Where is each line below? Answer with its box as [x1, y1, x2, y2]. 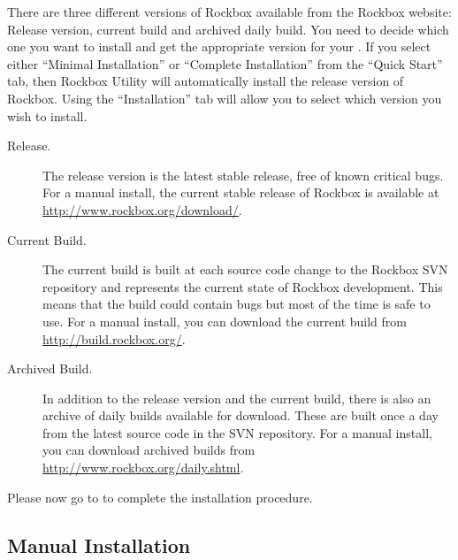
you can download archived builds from [42, 441, 256, 459]
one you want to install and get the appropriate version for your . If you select [7, 37, 431, 56]
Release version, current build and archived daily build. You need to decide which [7, 19, 449, 38]
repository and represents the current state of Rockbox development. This [42, 277, 443, 295]
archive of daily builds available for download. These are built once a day [42, 406, 439, 425]
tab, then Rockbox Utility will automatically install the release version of [7, 72, 404, 90]
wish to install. [7, 106, 88, 125]
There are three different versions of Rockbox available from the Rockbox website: [7, 3, 452, 20]
